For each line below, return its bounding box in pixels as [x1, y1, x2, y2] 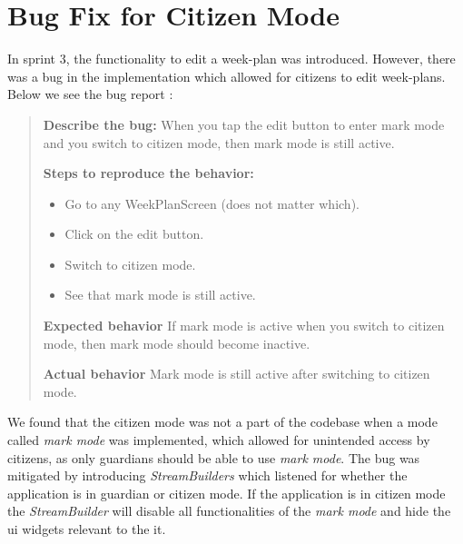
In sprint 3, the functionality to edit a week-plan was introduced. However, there [7, 49, 456, 68]
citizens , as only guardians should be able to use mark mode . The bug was [7, 448, 420, 467]
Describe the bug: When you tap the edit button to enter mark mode [43, 114, 445, 134]
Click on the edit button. [64, 224, 204, 243]
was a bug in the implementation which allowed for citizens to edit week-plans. [7, 66, 446, 85]
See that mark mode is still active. [64, 285, 256, 304]
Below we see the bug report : [7, 84, 173, 104]
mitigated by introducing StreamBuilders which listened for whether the [7, 466, 408, 485]
